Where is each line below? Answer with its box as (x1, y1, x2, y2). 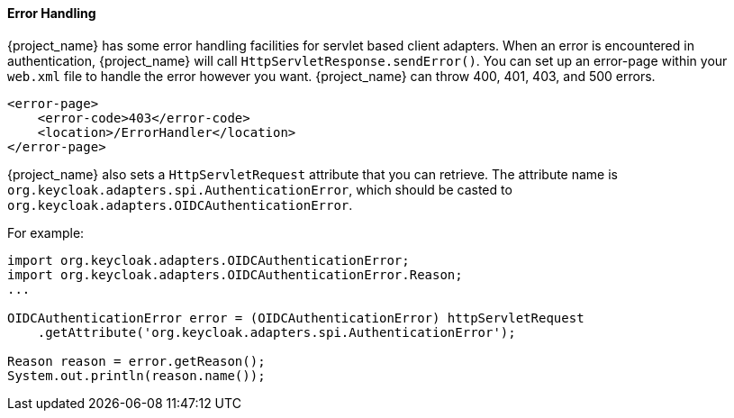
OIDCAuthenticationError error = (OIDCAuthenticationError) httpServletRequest (7, 310, 584, 325)
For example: (7, 224, 85, 241)
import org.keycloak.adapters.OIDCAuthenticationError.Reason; (7, 267, 463, 282)
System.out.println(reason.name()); (7, 368, 266, 383)
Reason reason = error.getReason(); (7, 353, 266, 368)
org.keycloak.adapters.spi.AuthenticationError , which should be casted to (7, 181, 512, 197)
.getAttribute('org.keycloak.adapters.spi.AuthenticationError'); (37, 324, 516, 340)
